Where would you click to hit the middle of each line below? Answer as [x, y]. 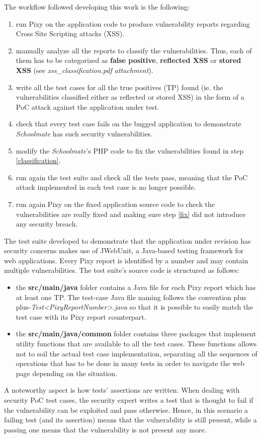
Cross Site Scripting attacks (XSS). [70, 33]
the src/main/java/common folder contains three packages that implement [136, 334]
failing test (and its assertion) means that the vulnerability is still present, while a [130, 420]
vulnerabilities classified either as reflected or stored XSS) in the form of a [130, 97]
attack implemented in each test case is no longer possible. [106, 187]
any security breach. [47, 224]
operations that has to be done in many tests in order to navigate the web [130, 363]
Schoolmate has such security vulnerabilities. [84, 133]
